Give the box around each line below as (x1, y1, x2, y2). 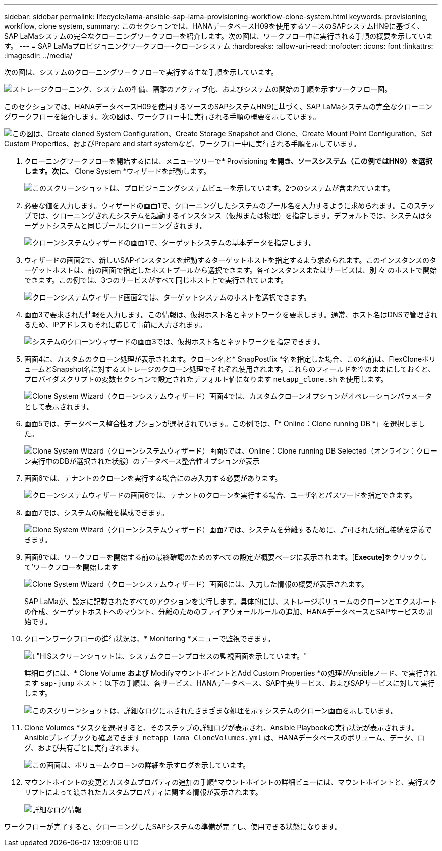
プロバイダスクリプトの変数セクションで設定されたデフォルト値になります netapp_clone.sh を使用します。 (24, 375, 388, 383)
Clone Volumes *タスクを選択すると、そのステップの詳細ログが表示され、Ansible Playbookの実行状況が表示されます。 (24, 723, 419, 732)
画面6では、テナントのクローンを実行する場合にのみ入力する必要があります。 (24, 474, 282, 482)
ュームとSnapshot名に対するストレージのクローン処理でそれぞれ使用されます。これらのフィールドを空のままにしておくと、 (24, 365, 435, 373)
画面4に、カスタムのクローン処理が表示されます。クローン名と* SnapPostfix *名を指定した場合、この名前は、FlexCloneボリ (24, 355, 436, 363)
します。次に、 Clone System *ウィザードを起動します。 (24, 167, 211, 175)
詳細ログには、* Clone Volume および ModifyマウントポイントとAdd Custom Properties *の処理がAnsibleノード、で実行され (24, 669, 437, 677)
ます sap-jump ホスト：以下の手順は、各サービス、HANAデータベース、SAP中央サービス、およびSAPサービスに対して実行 (24, 679, 435, 687)
